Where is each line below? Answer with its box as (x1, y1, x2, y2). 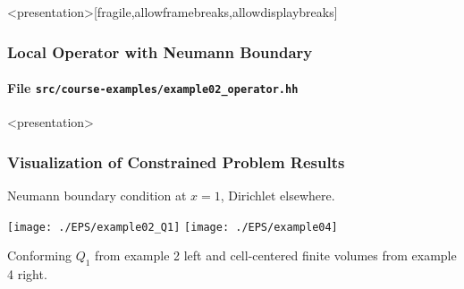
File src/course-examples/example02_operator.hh (7, 79, 299, 98)
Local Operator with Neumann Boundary (7, 40, 313, 63)
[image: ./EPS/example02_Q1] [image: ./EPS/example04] (7, 220, 338, 234)
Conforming (7, 246, 72, 265)
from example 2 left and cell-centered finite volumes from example (95, 246, 457, 265)
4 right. (7, 265, 47, 284)
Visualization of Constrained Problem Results (7, 150, 345, 173)
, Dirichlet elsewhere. (220, 186, 335, 205)
